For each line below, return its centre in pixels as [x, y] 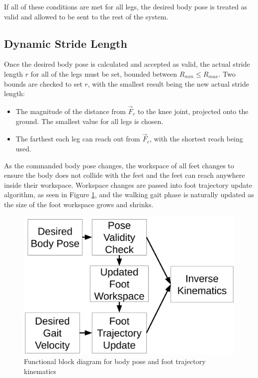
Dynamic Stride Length [66, 43]
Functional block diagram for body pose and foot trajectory [115, 361]
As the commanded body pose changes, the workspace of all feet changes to [119, 165]
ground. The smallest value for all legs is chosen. [89, 121]
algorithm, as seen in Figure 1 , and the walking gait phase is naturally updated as [129, 194]
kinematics [40, 371]
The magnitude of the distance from [71, 111]
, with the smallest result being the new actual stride [168, 83]
